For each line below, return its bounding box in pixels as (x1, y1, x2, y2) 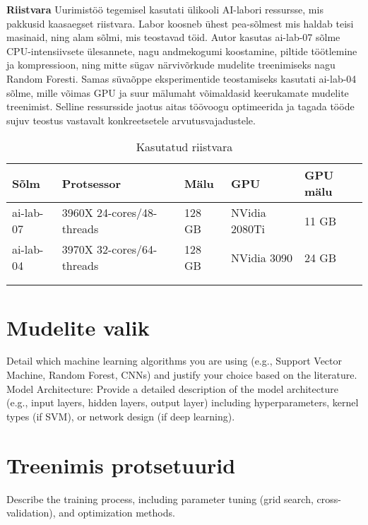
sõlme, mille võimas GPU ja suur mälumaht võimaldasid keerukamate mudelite (6, 85, 349, 100)
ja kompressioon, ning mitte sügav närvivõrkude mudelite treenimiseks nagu (6, 57, 336, 72)
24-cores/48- (96, 204, 158, 221)
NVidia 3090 (230, 249, 293, 266)
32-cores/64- (96, 241, 158, 258)
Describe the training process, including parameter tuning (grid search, (6, 491, 314, 506)
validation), (6, 505, 56, 520)
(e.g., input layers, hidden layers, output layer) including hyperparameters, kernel (6, 395, 359, 410)
